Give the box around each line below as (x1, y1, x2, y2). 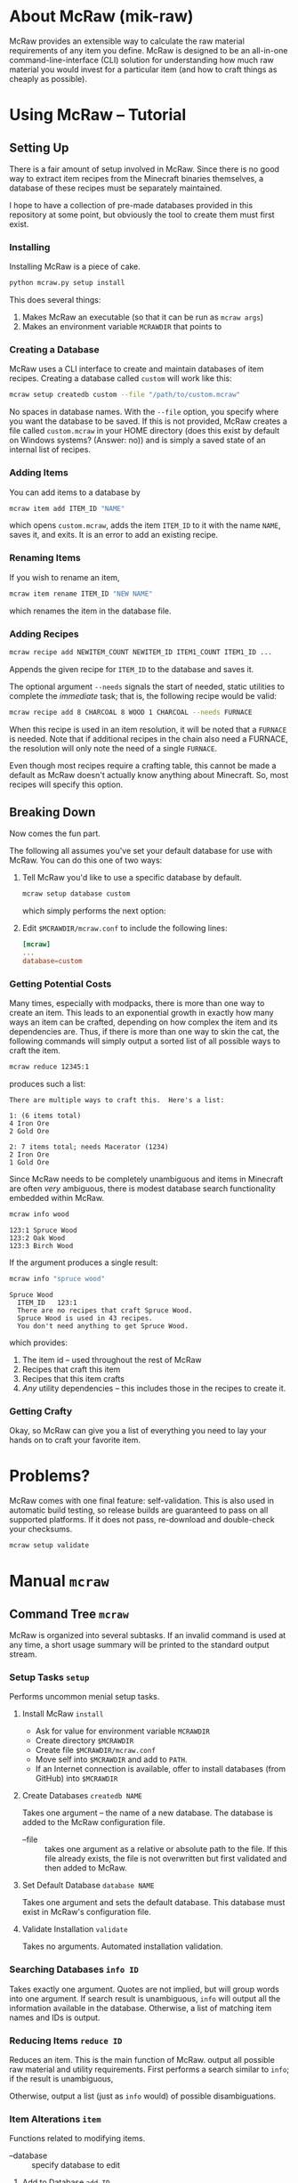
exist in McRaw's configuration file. (21, 1907, 151, 1918)
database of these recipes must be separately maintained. (9, 183, 222, 193)
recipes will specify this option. (9, 779, 123, 790)
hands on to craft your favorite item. (9, 1435, 141, 1446)
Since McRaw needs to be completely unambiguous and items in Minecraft (9, 1173, 284, 1185)
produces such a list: (9, 1079, 86, 1090)
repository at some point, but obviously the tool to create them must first (9, 209, 275, 220)
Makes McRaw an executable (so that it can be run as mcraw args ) (21, 312, 264, 322)
